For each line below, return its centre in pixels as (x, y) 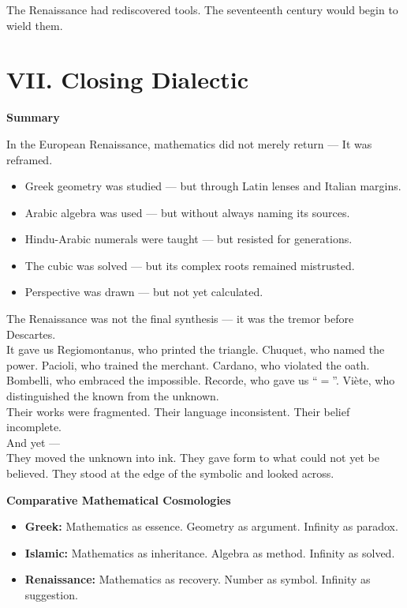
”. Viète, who (364, 380)
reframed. (30, 159)
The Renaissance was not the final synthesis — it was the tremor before (180, 319)
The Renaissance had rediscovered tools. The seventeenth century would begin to (202, 9)
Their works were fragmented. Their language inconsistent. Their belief (178, 411)
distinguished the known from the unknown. (113, 396)
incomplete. (34, 427)
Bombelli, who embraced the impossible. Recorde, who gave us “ (162, 380)
